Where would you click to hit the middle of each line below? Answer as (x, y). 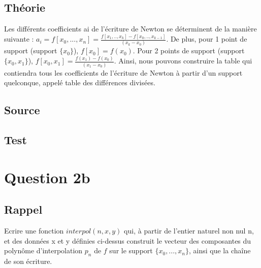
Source (22, 110)
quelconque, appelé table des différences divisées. (80, 82)
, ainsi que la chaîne (220, 250)
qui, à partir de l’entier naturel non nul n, (189, 230)
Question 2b (47, 177)
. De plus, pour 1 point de (207, 39)
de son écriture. (28, 261)
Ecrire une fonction (34, 230)
